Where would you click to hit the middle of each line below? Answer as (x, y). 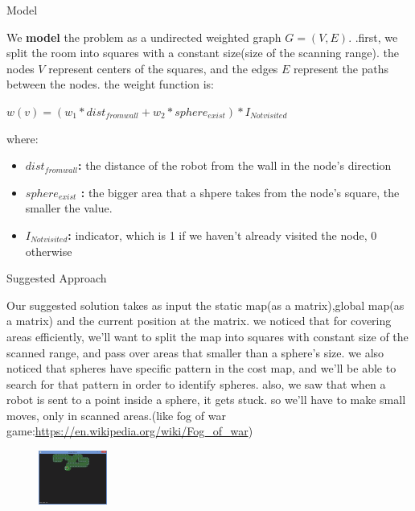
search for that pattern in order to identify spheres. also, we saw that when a (196, 383)
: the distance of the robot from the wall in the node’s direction (235, 165)
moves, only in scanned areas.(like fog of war (116, 415)
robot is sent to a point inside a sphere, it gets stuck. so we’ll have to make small (206, 400)
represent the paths (341, 68)
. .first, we (373, 37)
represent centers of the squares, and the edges (163, 68)
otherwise (49, 251)
